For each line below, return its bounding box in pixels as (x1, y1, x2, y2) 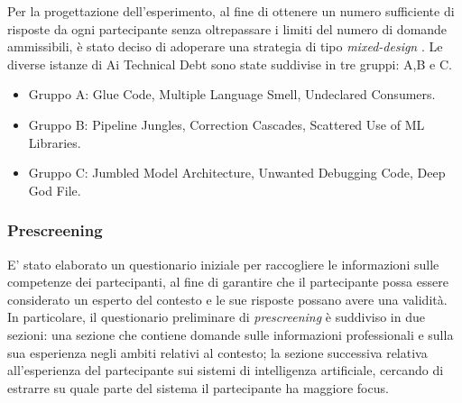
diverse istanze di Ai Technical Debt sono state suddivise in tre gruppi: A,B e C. (7, 54, 452, 73)
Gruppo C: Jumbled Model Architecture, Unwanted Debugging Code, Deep (28, 163, 446, 182)
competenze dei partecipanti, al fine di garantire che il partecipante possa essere (7, 272, 448, 291)
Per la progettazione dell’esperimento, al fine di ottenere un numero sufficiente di (7, 2, 455, 20)
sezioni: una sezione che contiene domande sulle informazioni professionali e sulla (7, 325, 454, 343)
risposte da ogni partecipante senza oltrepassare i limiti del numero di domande (7, 19, 448, 38)
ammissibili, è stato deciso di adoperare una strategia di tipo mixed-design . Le (7, 37, 443, 56)
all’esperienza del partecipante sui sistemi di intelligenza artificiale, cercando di (7, 361, 444, 380)
